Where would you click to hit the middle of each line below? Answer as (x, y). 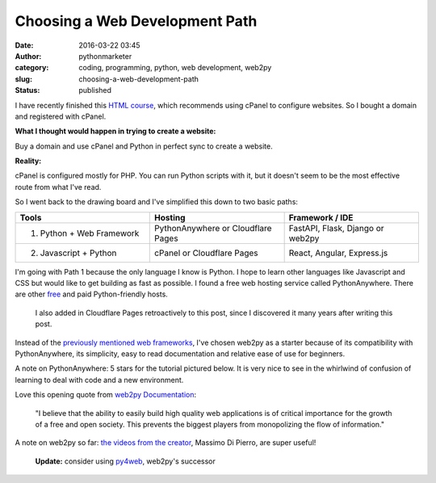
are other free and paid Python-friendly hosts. (92, 294)
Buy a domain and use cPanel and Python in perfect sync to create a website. (144, 146)
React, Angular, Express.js (338, 253)
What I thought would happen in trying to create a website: (115, 131)
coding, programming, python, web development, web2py (175, 68)
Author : (28, 56)
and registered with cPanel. (61, 116)
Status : (27, 90)
